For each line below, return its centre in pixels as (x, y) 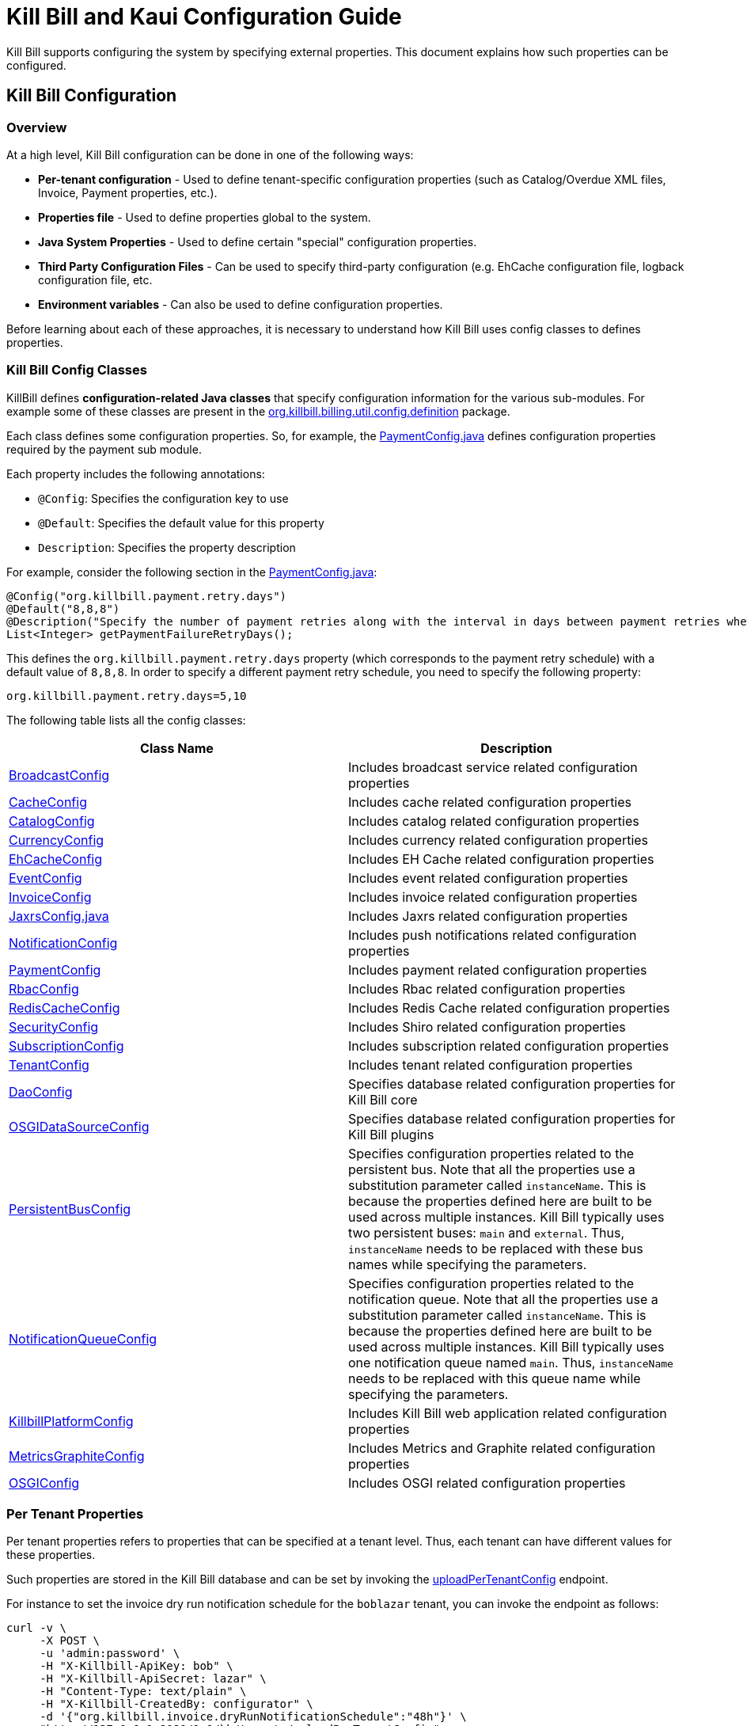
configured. (36, 65)
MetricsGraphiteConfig (77, 1456)
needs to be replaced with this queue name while (495, 1378)
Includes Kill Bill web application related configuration (508, 1413)
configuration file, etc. (95, 279)
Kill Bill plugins (391, 1134)
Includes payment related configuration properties (498, 969)
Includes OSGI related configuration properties (487, 1483)
